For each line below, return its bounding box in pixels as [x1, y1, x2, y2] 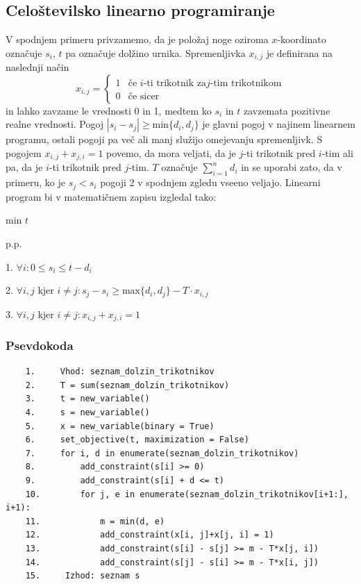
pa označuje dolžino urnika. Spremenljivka [65, 45, 246, 60]
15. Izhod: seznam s [25, 571, 140, 581]
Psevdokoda [6, 336, 74, 353]
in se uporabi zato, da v [241, 160, 342, 174]
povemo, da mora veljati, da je [106, 146, 236, 160]
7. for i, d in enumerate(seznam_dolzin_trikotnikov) [25, 448, 299, 458]
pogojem [6, 146, 42, 160]
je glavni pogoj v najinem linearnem [202, 117, 355, 131]
